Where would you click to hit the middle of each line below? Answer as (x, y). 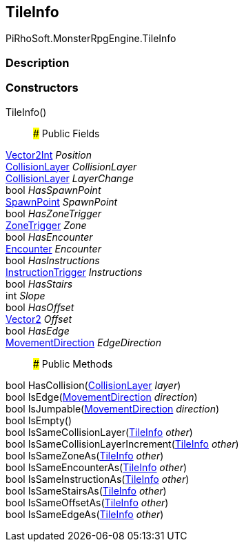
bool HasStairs (39, 284)
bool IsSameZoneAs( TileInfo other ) (85, 455)
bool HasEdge (38, 330)
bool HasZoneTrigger (54, 213)
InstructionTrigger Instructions (74, 272)
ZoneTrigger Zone (46, 225)
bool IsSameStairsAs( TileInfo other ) (86, 490)
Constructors (42, 88)
